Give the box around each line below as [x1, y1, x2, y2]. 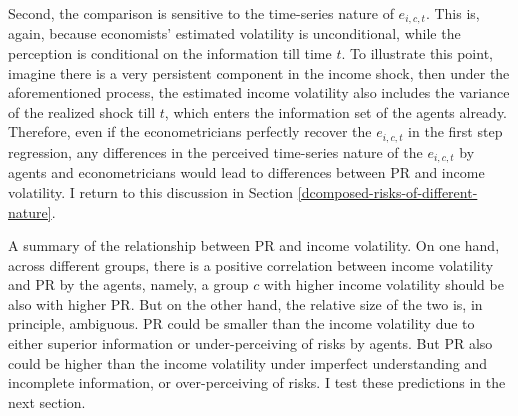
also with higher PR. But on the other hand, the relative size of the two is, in [8, 293, 483, 314]
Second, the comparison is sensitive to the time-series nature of [8, 3, 394, 23]
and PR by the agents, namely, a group [8, 274, 249, 295]
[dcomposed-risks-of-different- [297, 181, 478, 202]
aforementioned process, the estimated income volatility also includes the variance [8, 82, 510, 103]
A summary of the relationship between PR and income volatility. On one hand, [8, 235, 500, 256]
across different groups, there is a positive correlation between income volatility [8, 254, 494, 275]
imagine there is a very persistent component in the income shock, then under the [8, 62, 510, 83]
